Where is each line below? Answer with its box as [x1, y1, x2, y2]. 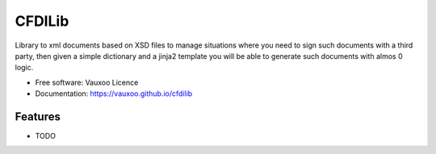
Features [15, 110, 61, 123]
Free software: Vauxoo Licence [35, 77, 139, 87]
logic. [15, 63, 34, 73]
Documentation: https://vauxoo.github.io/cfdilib [35, 89, 193, 98]
